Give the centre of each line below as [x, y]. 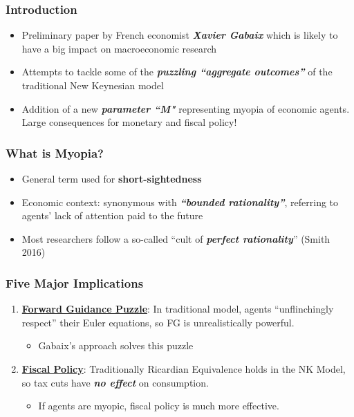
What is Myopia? [55, 152]
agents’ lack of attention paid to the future [112, 215]
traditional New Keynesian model [93, 85]
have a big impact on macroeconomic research [119, 48]
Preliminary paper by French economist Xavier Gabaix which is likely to [180, 35]
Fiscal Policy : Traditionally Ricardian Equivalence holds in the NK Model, [184, 368]
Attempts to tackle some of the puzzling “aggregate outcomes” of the [177, 72]
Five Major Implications [75, 282]
